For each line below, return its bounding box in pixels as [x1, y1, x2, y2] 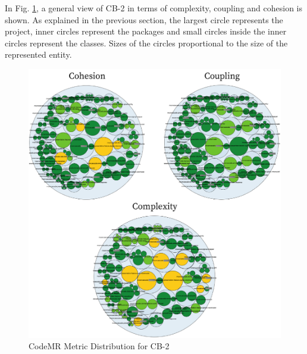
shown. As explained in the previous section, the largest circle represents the [5, 13, 283, 26]
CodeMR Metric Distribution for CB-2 [29, 340, 170, 352]
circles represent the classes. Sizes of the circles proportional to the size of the [5, 36, 288, 49]
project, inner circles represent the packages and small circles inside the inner [5, 25, 287, 37]
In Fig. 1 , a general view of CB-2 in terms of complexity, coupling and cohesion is [5, 2, 303, 14]
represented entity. [5, 48, 72, 61]
